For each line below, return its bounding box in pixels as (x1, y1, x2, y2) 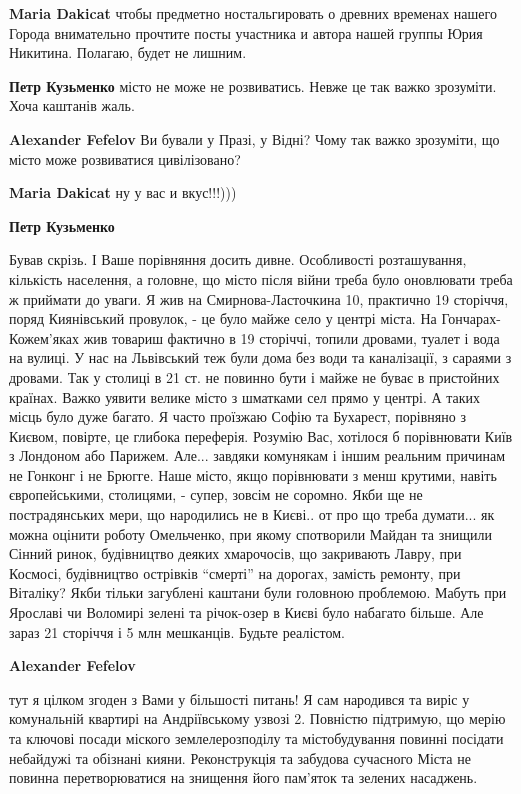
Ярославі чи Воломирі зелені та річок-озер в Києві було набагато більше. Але (9, 602, 484, 623)
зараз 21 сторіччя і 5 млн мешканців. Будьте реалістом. (9, 621, 345, 642)
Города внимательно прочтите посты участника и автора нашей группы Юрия (9, 22, 483, 43)
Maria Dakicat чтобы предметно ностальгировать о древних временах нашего (9, 3, 497, 23)
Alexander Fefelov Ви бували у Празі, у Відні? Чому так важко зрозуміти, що (9, 128, 500, 149)
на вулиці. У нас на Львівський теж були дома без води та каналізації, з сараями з (9, 347, 512, 368)
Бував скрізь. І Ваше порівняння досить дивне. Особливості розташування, (9, 249, 467, 270)
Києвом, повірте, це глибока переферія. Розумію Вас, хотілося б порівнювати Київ (9, 425, 513, 446)
